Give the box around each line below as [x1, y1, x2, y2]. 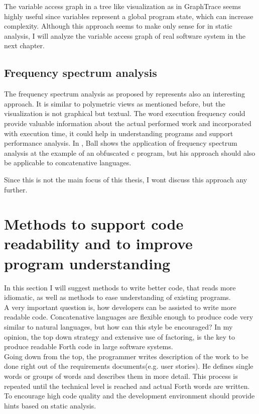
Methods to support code [4, 214, 184, 234]
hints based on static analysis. [4, 400, 96, 410]
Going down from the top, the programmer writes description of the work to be [4, 351, 248, 361]
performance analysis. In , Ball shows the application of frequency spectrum [4, 138, 237, 148]
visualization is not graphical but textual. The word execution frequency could [4, 108, 245, 119]
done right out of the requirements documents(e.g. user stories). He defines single [4, 361, 253, 371]
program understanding [4, 253, 171, 273]
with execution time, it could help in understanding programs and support [4, 128, 233, 138]
